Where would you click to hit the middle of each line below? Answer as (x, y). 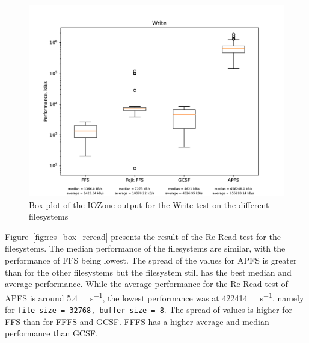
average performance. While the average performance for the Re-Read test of (146, 284)
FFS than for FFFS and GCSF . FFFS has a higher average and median (137, 321)
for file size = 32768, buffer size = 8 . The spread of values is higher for (148, 309)
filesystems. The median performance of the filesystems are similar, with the (145, 248)
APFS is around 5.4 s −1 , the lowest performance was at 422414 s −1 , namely (154, 297)
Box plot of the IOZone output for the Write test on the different (149, 204)
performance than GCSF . (51, 333)
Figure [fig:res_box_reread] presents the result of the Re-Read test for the (143, 236)
